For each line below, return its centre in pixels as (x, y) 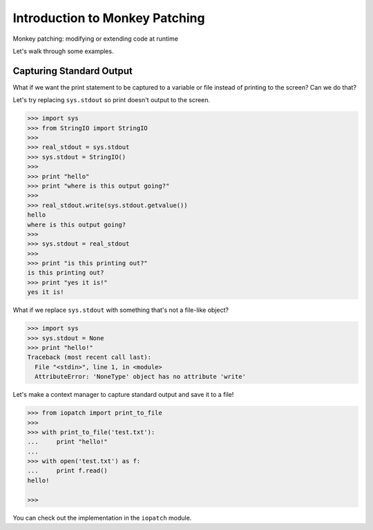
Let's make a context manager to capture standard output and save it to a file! (123, 395)
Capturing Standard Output (73, 71)
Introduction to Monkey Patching (109, 18)
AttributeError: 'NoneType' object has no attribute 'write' (141, 377)
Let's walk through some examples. (63, 51)
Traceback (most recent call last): (89, 357)
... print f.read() (68, 471)
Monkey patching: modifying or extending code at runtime (96, 39)
